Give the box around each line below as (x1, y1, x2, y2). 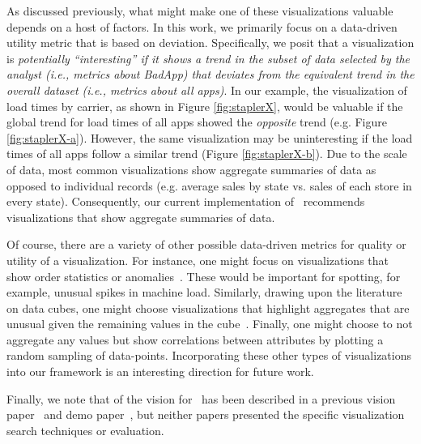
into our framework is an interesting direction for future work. (6, 363, 314, 380)
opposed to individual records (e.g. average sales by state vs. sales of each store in (6, 177, 412, 194)
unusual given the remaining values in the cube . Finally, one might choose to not (6, 315, 413, 332)
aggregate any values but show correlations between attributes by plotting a (6, 331, 384, 348)
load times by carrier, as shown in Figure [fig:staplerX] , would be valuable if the (6, 97, 403, 114)
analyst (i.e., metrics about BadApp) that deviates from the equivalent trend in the (6, 66, 415, 83)
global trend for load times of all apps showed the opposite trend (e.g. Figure (6, 113, 387, 130)
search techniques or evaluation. (6, 421, 164, 438)
